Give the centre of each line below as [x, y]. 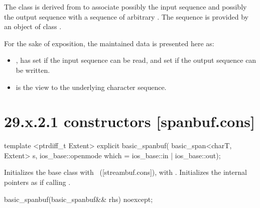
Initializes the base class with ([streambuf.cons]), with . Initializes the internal [125, 172]
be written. [33, 70]
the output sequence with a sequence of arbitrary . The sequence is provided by [126, 16]
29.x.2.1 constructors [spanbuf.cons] [129, 121]
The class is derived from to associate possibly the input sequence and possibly [125, 7]
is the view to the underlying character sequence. [91, 87]
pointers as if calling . [37, 182]
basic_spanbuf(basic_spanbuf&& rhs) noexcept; [79, 199]
